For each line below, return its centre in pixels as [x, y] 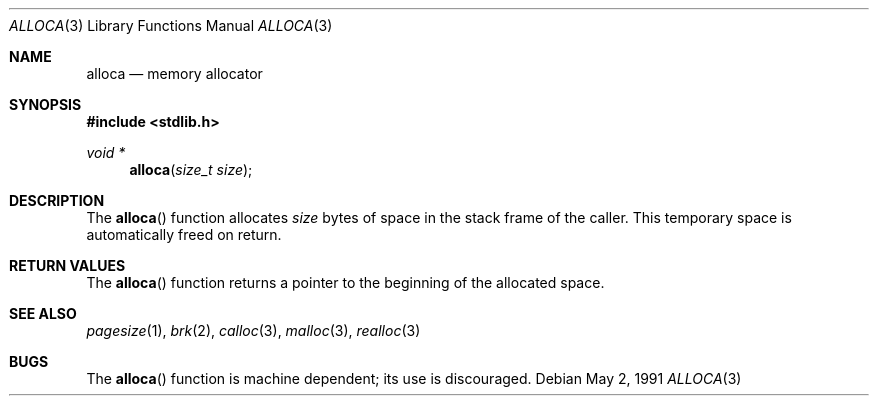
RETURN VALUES [67, 265]
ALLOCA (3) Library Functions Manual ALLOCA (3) [171, 25]
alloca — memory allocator [174, 73]
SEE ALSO [43, 313]
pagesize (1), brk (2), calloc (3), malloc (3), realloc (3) [253, 330]
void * [106, 152]
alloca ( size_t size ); [191, 169]
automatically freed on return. [184, 234]
